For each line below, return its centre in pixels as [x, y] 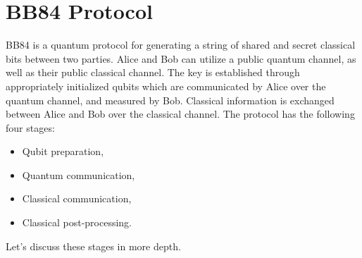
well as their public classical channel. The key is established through [153, 72]
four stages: [30, 127]
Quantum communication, [79, 174]
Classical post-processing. [77, 222]
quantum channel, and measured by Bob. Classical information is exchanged [170, 100]
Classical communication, [77, 198]
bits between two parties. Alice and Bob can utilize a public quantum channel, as [181, 58]
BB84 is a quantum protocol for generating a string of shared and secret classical [181, 45]
